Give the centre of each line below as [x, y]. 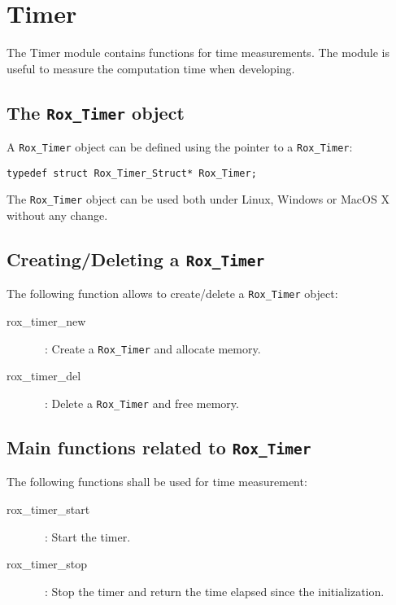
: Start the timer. [87, 536]
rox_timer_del [44, 376]
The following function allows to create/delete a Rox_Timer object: [172, 294]
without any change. [57, 215]
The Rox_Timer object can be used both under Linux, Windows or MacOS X [198, 199]
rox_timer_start [48, 509]
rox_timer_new [46, 321]
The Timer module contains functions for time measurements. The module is [198, 53]
